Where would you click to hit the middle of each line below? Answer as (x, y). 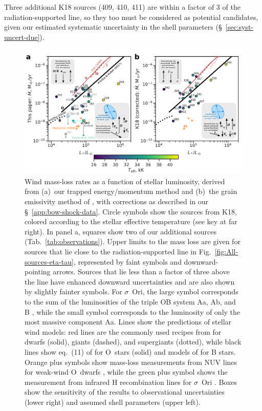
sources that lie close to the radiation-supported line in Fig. (118, 251)
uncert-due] (22, 37)
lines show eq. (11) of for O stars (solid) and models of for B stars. (130, 351)
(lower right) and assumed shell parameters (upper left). (113, 402)
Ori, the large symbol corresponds (185, 291)
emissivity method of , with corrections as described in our (117, 201)
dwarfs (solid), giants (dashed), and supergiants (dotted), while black (133, 342)
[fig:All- (226, 251)
